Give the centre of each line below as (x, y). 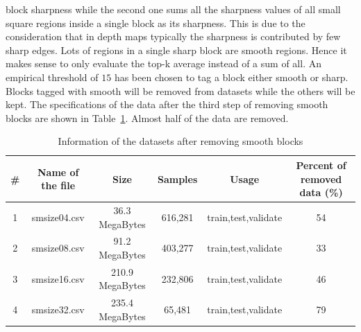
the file (58, 185)
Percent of (321, 165)
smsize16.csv (58, 278)
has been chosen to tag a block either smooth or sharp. (231, 77)
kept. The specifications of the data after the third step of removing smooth (167, 104)
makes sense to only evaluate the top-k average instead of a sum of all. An (163, 63)
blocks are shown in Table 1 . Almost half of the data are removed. (147, 117)
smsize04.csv (58, 217)
